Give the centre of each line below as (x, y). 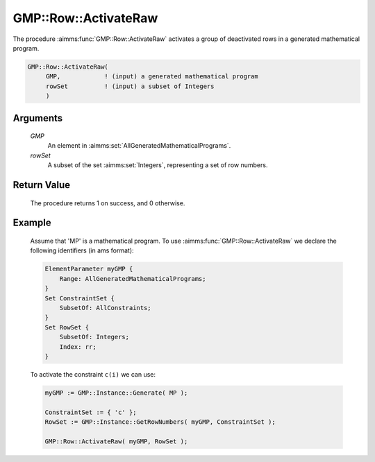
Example (32, 223)
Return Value (42, 185)
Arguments (38, 118)
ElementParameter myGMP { (89, 269)
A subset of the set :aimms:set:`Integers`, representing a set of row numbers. (158, 165)
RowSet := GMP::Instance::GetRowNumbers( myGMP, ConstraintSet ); (160, 422)
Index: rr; (78, 346)
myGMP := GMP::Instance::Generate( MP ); (116, 393)
